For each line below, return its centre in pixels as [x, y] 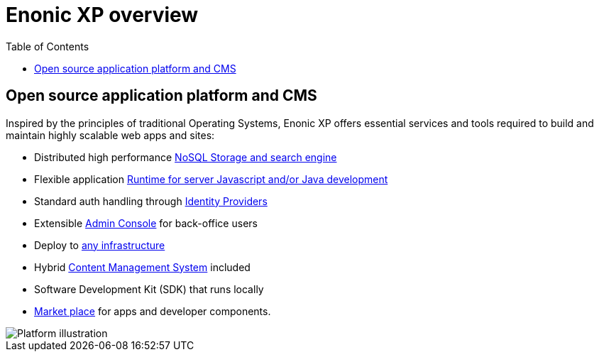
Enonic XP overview [102, 15]
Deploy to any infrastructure [100, 245]
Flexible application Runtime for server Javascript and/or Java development [211, 179]
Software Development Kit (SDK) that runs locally [149, 289]
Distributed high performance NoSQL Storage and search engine [186, 157]
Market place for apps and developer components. [153, 311]
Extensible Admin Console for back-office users [146, 223]
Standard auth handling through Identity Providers [151, 201]
